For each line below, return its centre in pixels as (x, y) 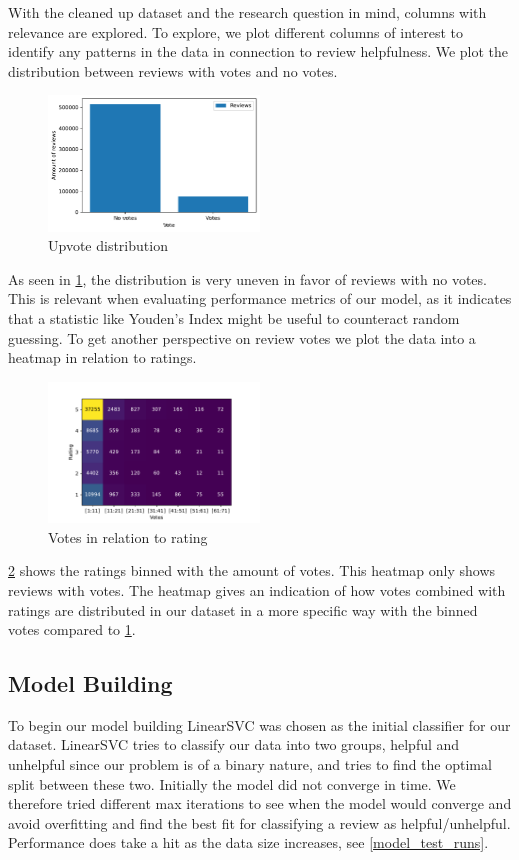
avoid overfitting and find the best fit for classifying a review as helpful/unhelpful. (259, 822)
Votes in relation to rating (128, 536)
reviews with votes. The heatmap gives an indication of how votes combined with (257, 589)
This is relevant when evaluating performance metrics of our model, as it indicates (260, 298)
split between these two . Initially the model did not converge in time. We (232, 783)
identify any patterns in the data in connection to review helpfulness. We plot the (258, 51)
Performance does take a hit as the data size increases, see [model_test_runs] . (248, 842)
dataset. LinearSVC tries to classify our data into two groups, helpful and (234, 744)
